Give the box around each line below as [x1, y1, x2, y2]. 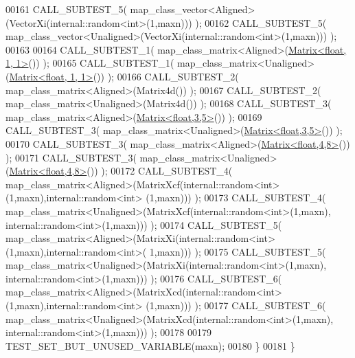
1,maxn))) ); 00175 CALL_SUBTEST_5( [149, 244, 326, 258]
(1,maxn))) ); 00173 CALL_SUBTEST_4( [146, 190, 326, 205]
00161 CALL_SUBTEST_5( [5, 2, 127, 16]
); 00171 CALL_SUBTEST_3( [5, 150, 137, 164]
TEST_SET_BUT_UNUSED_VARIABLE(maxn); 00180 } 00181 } [5, 338, 295, 353]
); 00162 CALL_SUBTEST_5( [195, 15, 327, 30]
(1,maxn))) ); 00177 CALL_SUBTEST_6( [146, 298, 326, 313]
